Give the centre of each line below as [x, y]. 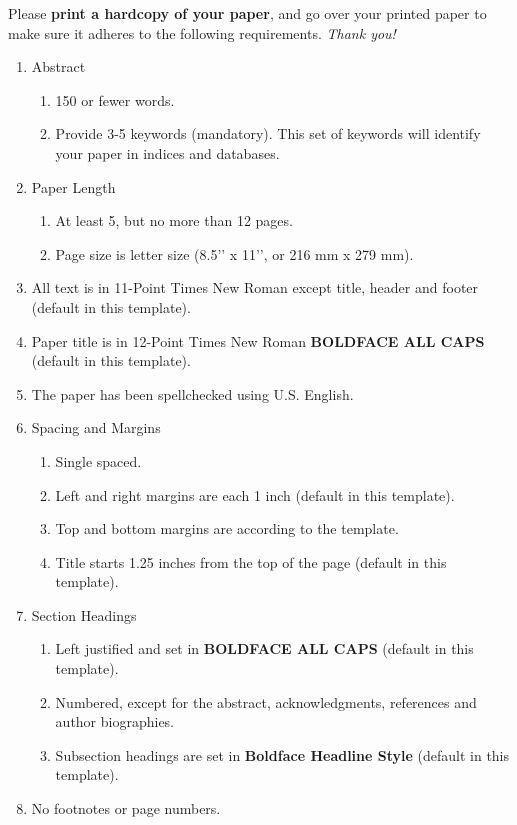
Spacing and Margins [96, 427]
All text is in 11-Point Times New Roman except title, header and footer [255, 287]
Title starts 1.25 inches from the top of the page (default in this [251, 561]
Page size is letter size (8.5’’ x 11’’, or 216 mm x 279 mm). [234, 253]
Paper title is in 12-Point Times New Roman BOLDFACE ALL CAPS [258, 340]
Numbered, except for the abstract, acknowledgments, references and [266, 701]
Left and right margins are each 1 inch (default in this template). [255, 494]
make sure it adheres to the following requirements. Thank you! [202, 32]
